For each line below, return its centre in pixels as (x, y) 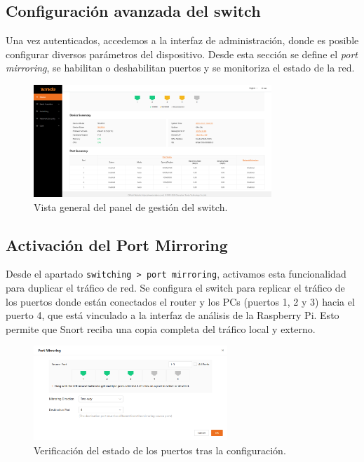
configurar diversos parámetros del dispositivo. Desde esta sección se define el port (182, 54)
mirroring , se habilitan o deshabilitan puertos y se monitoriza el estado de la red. (180, 68)
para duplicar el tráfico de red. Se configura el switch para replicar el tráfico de (175, 288)
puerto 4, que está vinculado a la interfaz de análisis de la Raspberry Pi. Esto (173, 315)
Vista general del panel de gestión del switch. (131, 206)
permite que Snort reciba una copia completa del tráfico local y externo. (161, 328)
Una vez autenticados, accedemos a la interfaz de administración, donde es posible (182, 40)
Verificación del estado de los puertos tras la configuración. (160, 450)
